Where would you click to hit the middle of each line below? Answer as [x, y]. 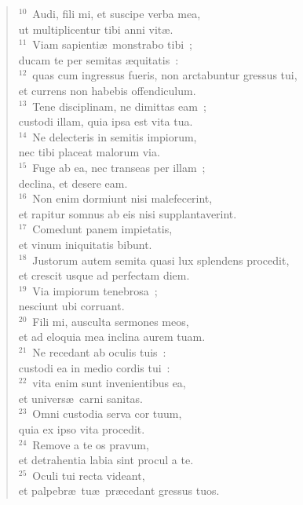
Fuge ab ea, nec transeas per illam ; [119, 167]
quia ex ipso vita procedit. [82, 429]
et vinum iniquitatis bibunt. [85, 244]
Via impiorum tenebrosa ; [95, 290]
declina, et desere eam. [73, 183]
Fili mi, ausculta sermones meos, [111, 321]
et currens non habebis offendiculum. [107, 90]
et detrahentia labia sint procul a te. [106, 460]
